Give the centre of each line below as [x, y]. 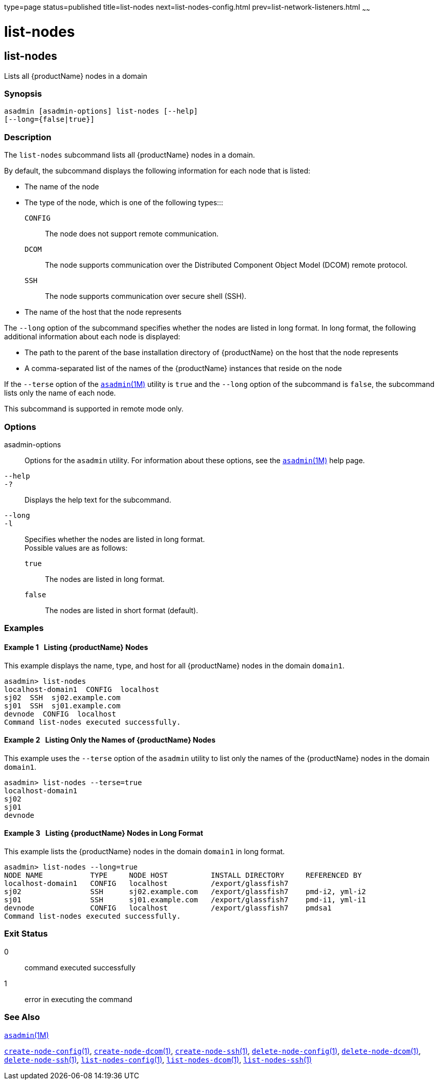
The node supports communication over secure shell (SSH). [146, 296]
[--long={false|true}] [50, 120]
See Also [22, 1017]
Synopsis [23, 94]
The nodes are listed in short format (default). [122, 610]
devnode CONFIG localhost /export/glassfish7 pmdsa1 [168, 908]
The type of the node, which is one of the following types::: [124, 203]
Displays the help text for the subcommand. [98, 500]
